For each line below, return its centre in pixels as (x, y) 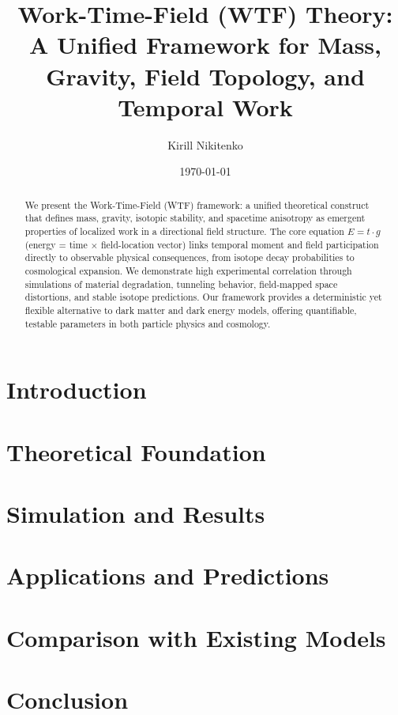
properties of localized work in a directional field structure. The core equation (184, 231)
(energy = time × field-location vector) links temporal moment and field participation (202, 244)
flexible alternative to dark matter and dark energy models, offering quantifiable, (191, 310)
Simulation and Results (136, 513)
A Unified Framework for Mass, (205, 45)
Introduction (77, 390)
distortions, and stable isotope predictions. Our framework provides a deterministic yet (203, 297)
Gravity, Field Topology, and (205, 76)
